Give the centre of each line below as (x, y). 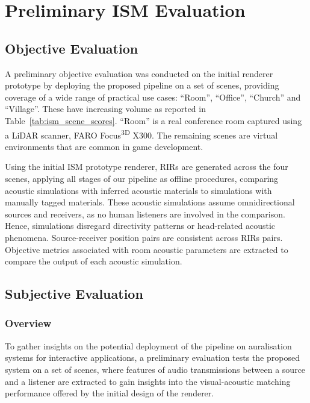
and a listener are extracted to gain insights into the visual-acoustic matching (148, 381)
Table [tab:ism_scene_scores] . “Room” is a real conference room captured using (153, 120)
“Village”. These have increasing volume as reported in (105, 109)
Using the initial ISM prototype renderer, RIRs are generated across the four (147, 167)
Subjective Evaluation (74, 294)
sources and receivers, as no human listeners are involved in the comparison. (145, 214)
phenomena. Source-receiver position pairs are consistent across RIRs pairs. (144, 237)
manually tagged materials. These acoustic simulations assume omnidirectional (150, 202)
